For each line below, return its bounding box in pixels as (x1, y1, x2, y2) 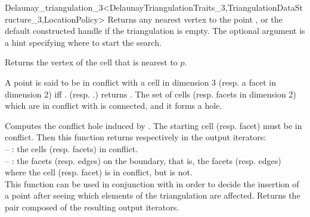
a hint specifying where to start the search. (5, 36, 162, 48)
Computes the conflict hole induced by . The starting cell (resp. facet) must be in (5, 119, 302, 131)
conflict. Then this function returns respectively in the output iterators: (5, 131, 266, 143)
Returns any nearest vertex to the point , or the (107, 12, 283, 25)
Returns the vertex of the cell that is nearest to (5, 56, 178, 68)
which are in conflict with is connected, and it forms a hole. (5, 99, 222, 112)
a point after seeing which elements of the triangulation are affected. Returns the (5, 189, 300, 202)
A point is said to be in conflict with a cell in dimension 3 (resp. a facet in (5, 76, 276, 88)
